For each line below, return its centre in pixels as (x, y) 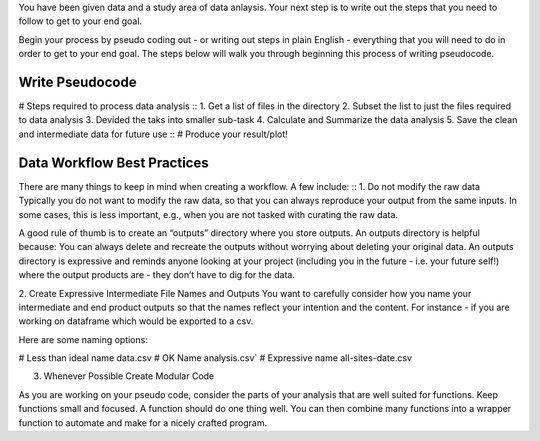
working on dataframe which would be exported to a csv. (136, 321)
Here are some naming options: (83, 339)
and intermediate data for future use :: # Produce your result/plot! (153, 134)
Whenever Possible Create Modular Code (129, 376)
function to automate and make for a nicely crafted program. (143, 422)
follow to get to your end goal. (80, 21)
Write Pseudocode (77, 81)
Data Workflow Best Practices (113, 162)
